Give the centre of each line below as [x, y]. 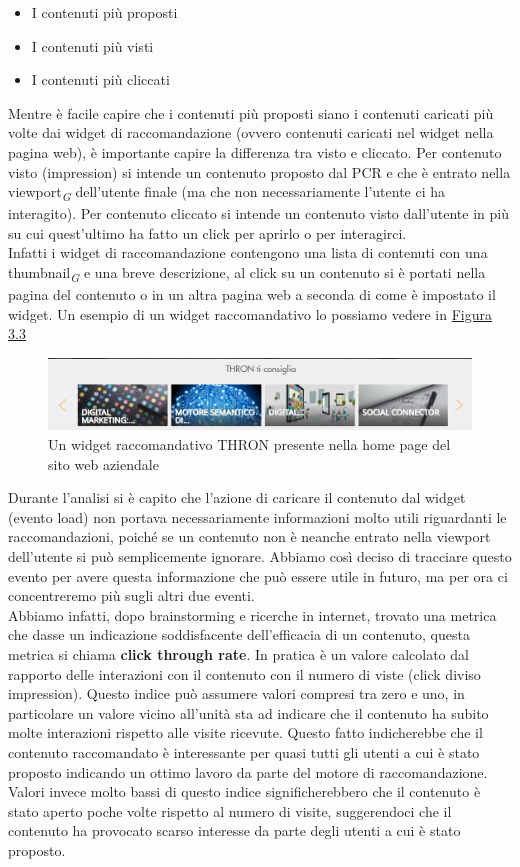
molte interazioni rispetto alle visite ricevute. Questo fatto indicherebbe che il [245, 732]
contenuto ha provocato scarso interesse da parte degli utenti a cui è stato [234, 830]
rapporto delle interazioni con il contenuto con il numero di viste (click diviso [244, 673]
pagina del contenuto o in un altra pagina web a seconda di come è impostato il [252, 294]
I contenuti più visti [92, 45]
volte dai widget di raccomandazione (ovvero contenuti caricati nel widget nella [251, 132]
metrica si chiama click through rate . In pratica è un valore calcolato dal [238, 653]
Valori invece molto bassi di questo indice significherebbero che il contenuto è [244, 791]
